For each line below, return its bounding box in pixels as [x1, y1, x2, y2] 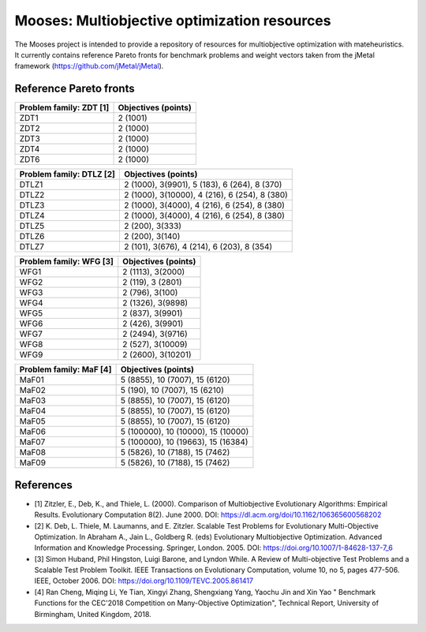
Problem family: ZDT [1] [19, 103, 110, 114]
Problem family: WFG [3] [19, 256, 114, 267]
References [14, 478, 73, 492]
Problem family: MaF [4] [19, 364, 112, 375]
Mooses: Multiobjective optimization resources [14, 12, 331, 29]
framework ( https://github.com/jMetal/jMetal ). [14, 62, 164, 71]
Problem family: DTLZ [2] [19, 169, 116, 180]
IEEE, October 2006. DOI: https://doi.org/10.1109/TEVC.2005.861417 [34, 576, 254, 585]
